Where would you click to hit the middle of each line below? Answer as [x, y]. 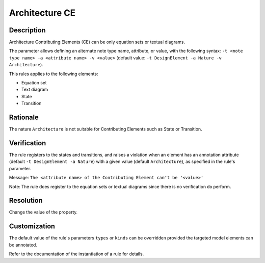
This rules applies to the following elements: [53, 74]
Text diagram [35, 90]
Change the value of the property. [43, 212]
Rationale [24, 117]
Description [27, 30]
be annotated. [23, 245]
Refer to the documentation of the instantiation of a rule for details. [77, 254]
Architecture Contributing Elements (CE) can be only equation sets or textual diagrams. [97, 42]
